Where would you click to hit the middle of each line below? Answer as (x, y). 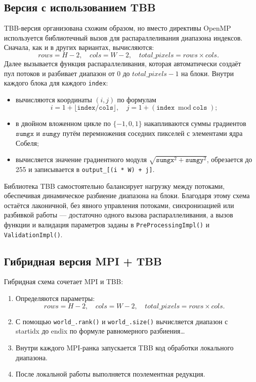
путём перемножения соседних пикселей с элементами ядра (152, 133)
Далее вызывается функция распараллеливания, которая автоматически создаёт (123, 63)
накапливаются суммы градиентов (195, 123)
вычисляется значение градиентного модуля (81, 159)
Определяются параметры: (55, 298)
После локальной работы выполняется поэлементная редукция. (110, 374)
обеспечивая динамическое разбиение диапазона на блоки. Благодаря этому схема (127, 195)
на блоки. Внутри (208, 73)
